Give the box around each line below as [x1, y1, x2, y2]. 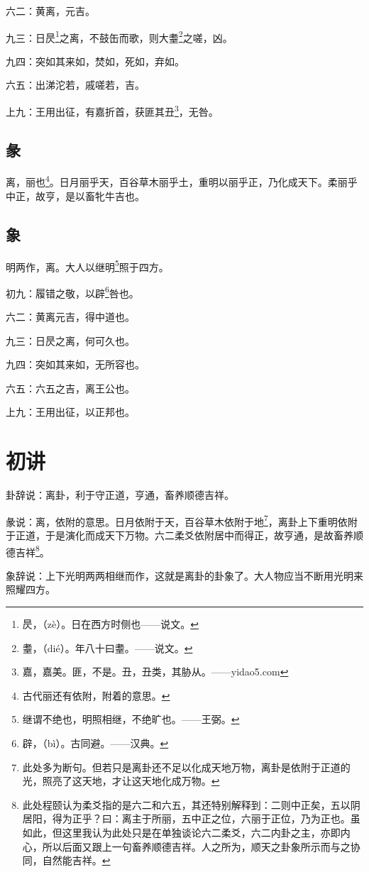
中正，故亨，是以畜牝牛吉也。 [6, 188, 145, 203]
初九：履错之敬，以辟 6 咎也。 [6, 283, 139, 300]
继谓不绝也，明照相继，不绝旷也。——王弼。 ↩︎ [22, 712, 240, 727]
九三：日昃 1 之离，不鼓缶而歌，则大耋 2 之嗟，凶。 [6, 28, 233, 45]
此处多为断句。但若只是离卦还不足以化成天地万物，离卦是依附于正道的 [22, 759, 351, 774]
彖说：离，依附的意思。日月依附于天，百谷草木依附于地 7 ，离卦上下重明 [6, 512, 338, 529]
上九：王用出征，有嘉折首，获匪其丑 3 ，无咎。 [6, 102, 219, 118]
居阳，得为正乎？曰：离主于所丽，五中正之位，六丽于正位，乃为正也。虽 [22, 811, 360, 826]
